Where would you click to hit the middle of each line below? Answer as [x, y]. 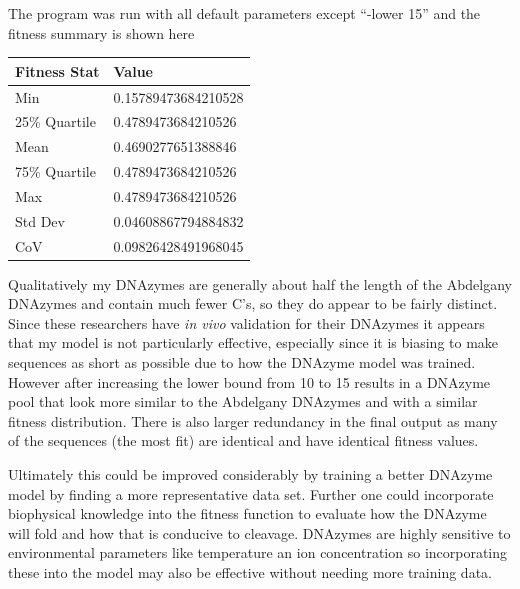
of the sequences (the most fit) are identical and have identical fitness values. [243, 440]
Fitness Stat [57, 70]
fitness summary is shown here [101, 32]
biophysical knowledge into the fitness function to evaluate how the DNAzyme [247, 513]
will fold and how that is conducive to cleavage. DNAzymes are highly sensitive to [259, 532]
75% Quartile [55, 171]
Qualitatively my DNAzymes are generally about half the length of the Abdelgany [260, 283]
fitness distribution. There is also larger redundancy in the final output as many [253, 420]
